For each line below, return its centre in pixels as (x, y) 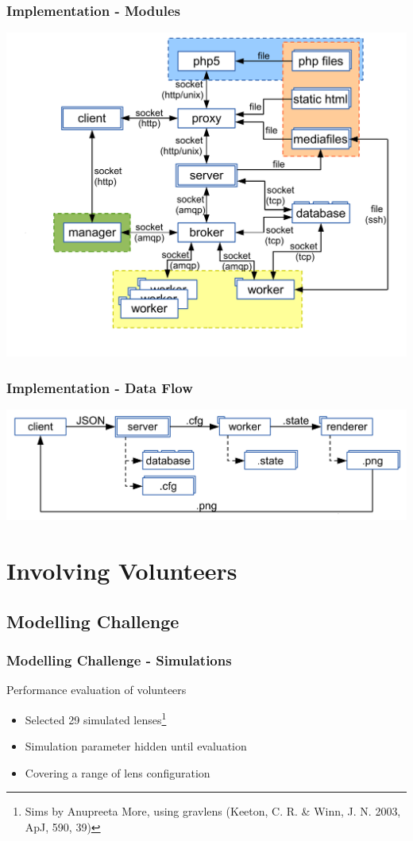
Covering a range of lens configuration (118, 772)
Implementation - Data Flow (100, 387)
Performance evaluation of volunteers (96, 690)
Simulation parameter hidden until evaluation (136, 746)
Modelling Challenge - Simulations (119, 660)
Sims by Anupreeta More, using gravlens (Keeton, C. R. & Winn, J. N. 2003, (213, 811)
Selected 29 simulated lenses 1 (96, 718)
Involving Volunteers (122, 571)
